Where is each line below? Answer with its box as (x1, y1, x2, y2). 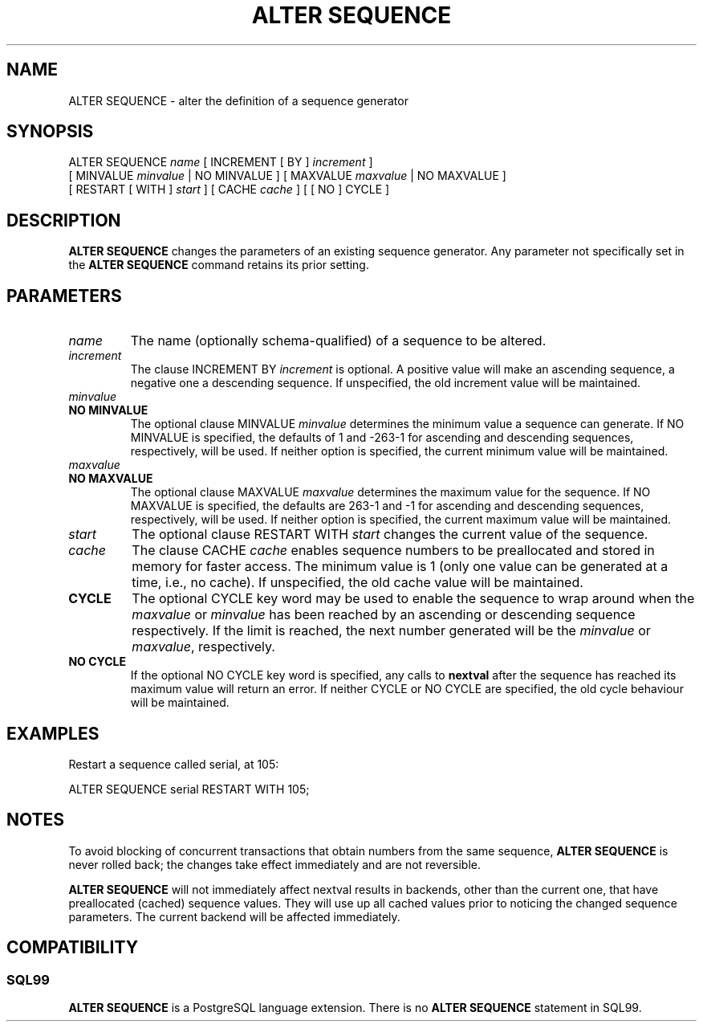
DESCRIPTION (6, 210, 121, 230)
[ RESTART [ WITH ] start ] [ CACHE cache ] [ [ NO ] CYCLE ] (68, 182, 390, 197)
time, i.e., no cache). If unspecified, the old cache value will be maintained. (132, 574, 583, 591)
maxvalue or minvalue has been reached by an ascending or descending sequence (132, 606, 636, 623)
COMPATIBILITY (6, 937, 138, 958)
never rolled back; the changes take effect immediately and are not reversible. (68, 857, 481, 871)
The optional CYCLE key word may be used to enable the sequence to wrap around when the (132, 590, 695, 607)
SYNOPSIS (6, 121, 94, 142)
